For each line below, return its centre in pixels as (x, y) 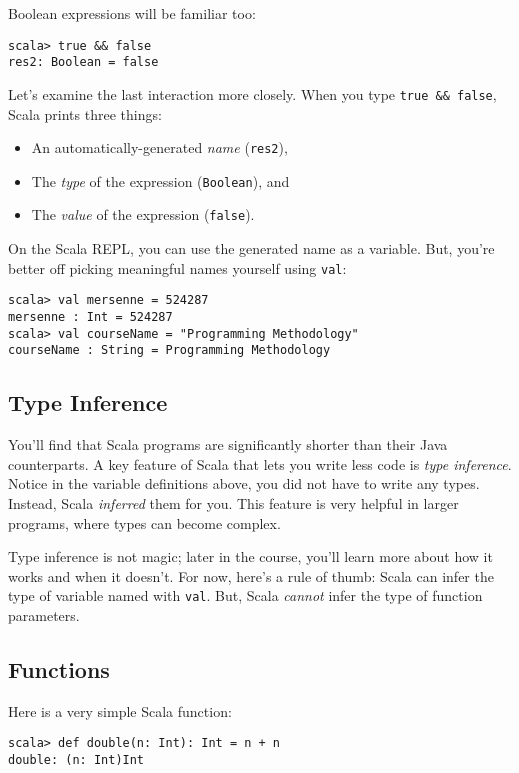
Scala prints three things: (85, 113)
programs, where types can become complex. (144, 522)
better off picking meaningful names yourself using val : (177, 267)
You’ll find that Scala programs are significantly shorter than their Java (228, 444)
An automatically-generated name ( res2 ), (159, 147)
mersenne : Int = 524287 (90, 317)
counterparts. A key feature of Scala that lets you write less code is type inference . (260, 463)
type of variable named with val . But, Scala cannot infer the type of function (245, 595)
